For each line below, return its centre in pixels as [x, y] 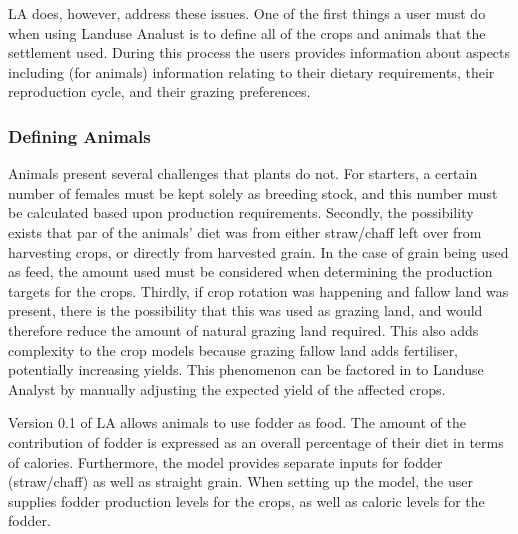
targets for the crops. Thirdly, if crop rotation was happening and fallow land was [258, 290]
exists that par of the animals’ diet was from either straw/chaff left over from [245, 231]
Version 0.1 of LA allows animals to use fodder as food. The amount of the [237, 422]
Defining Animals [79, 135]
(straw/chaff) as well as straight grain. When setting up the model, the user [240, 481]
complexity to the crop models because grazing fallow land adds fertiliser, [233, 349]
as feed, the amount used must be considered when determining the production [250, 271]
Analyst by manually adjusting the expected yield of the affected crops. [227, 388]
